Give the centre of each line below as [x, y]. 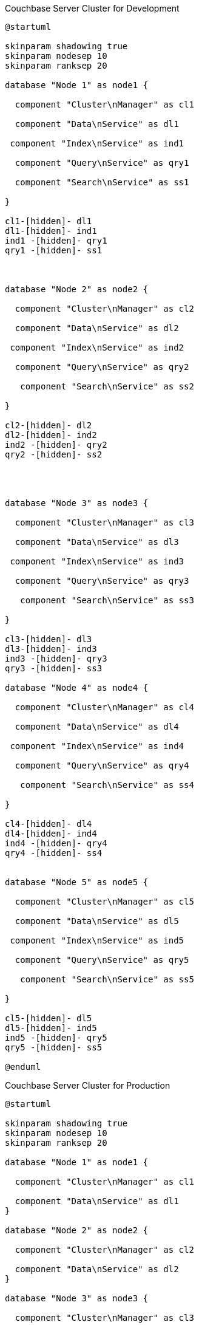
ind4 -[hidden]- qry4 [56, 843]
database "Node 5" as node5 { [77, 882]
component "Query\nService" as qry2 [102, 367]
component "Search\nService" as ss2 [107, 386]
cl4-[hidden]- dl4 [49, 824]
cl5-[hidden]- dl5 [49, 1018]
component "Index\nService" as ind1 [97, 143]
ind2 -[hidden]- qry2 [56, 445]
